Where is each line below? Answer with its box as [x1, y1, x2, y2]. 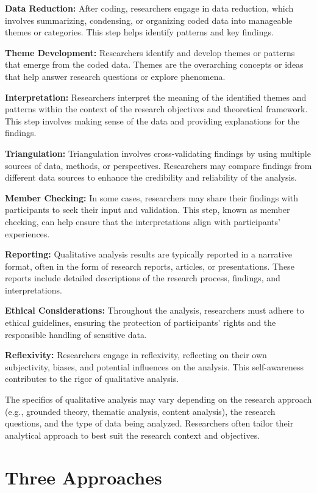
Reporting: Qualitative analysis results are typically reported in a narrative [5, 248, 293, 261]
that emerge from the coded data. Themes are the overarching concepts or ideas [5, 58, 304, 71]
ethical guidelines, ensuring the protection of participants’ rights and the [5, 316, 276, 329]
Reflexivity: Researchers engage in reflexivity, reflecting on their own [5, 348, 267, 361]
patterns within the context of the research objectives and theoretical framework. [5, 103, 308, 115]
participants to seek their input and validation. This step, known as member [5, 203, 290, 216]
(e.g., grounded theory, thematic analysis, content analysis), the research [5, 405, 276, 417]
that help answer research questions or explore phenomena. [5, 70, 226, 82]
